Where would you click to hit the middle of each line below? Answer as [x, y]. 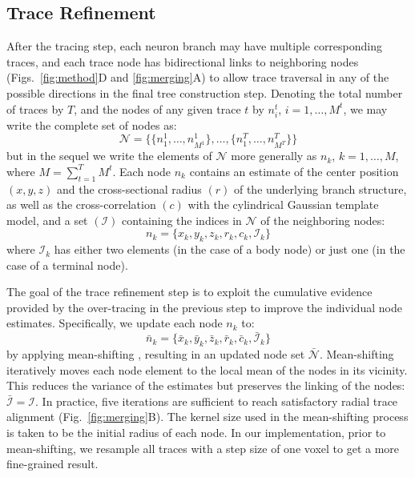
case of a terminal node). [67, 265]
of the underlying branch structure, [320, 188]
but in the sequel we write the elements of [109, 156]
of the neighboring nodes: [323, 220]
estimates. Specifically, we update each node [115, 323]
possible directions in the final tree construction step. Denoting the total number [205, 92]
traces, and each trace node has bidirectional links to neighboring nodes [183, 61]
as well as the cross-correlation [81, 204]
